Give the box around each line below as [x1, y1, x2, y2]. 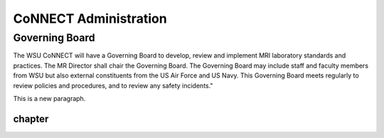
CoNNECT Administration [13, 11, 167, 26]
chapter [13, 112, 49, 124]
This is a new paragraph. [13, 94, 86, 102]
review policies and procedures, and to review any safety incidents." [13, 81, 213, 90]
